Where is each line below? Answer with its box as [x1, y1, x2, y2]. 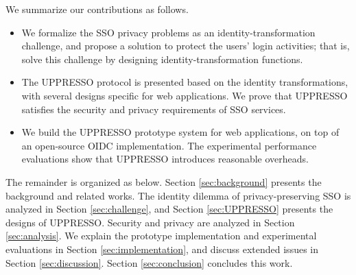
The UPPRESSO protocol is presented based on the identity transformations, [21, 75, 348, 89]
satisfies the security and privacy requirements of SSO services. [21, 101, 286, 116]
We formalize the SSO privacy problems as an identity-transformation [21, 25, 316, 39]
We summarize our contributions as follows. [5, 2, 189, 16]
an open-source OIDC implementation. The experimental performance [21, 138, 317, 152]
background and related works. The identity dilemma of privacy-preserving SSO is [5, 188, 351, 202]
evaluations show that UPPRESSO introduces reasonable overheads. [21, 152, 309, 166]
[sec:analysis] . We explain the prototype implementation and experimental [5, 228, 317, 243]
